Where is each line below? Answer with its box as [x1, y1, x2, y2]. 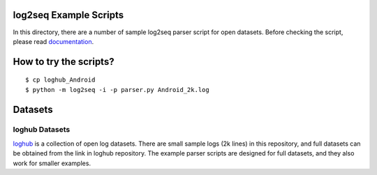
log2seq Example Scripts [13, 9, 124, 21]
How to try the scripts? [13, 56, 114, 68]
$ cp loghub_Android [25, 76, 96, 84]
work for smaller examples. [13, 159, 91, 167]
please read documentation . [13, 37, 94, 45]
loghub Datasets [13, 125, 71, 135]
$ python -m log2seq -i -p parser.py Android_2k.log [25, 86, 209, 93]
